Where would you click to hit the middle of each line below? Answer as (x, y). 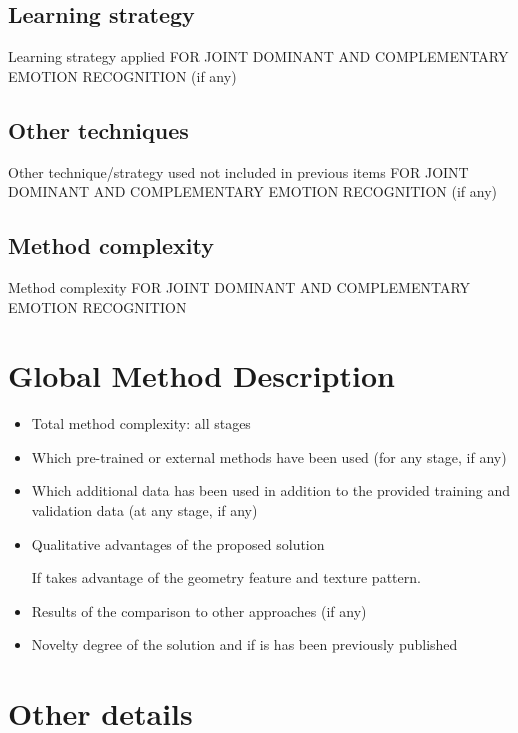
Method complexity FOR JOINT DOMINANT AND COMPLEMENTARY (239, 286)
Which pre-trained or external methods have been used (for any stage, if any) (269, 456)
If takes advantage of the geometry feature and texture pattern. (226, 577)
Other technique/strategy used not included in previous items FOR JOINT (238, 171)
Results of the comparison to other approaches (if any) (199, 610)
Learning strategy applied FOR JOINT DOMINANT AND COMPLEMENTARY (258, 56)
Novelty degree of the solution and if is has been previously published (244, 644)
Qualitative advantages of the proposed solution (178, 543)
